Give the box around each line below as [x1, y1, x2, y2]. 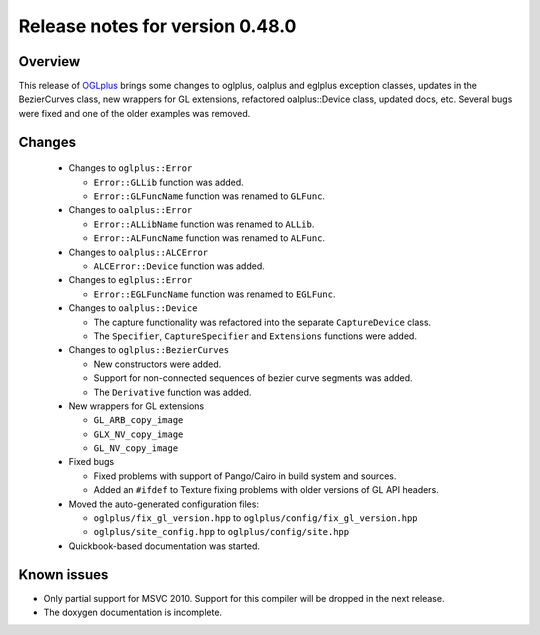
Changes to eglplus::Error [68, 274, 193, 286]
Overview [18, 53, 81, 70]
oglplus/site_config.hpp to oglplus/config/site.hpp [93, 526, 350, 538]
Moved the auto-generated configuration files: [68, 498, 260, 510]
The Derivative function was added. [93, 386, 252, 398]
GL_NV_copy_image [93, 443, 179, 454]
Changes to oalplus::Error [68, 204, 193, 216]
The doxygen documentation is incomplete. [43, 606, 223, 619]
